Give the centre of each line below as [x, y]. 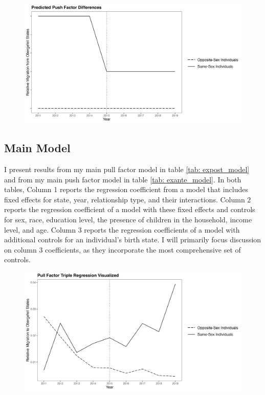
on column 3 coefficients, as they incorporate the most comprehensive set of [123, 249]
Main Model [37, 148]
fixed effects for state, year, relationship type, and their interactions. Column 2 [128, 199]
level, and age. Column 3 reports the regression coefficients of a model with [122, 229]
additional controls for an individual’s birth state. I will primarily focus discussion [133, 240]
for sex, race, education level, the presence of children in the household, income [128, 220]
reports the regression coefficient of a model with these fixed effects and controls [130, 209]
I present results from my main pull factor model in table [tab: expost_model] [127, 169]
